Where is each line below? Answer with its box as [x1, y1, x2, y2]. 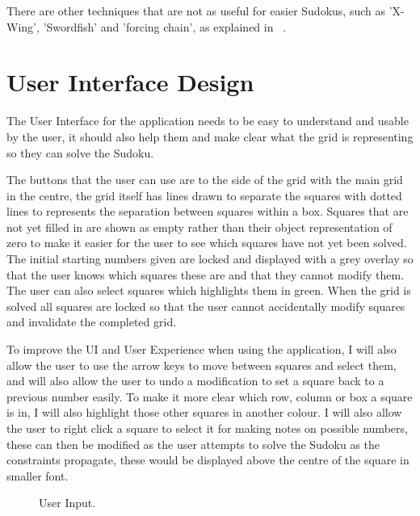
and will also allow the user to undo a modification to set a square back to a [6, 372, 384, 389]
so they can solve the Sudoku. [6, 144, 154, 161]
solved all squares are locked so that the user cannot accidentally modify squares [6, 297, 405, 314]
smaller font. [6, 467, 69, 484]
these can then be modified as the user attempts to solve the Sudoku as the [6, 435, 380, 452]
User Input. [39, 494, 96, 511]
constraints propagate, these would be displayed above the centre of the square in [6, 451, 409, 468]
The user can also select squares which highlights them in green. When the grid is [6, 282, 411, 299]
